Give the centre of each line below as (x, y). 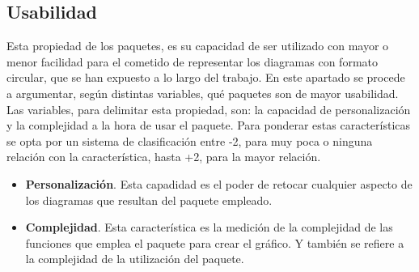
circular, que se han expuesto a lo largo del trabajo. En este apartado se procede (206, 77)
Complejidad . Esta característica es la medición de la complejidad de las (209, 227)
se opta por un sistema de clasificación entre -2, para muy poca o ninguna (190, 140)
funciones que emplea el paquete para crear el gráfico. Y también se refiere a (215, 242)
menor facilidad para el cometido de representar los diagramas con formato (192, 61)
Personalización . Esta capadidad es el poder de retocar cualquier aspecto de (219, 183)
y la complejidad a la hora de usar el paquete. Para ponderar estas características (208, 125)
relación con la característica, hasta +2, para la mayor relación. (164, 157)
